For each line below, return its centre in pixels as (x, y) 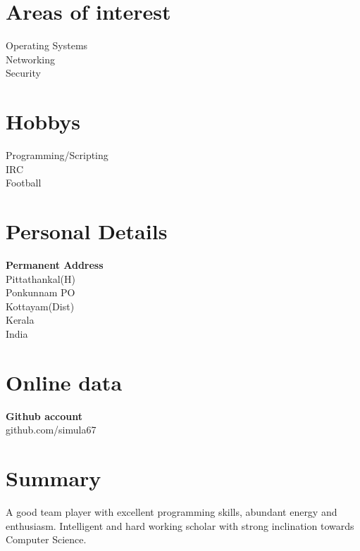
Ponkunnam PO (41, 292)
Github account (44, 416)
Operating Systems (47, 45)
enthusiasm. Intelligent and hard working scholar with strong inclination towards (180, 525)
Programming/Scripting (57, 155)
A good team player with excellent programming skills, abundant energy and (172, 511)
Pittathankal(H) (41, 278)
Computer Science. (46, 539)
